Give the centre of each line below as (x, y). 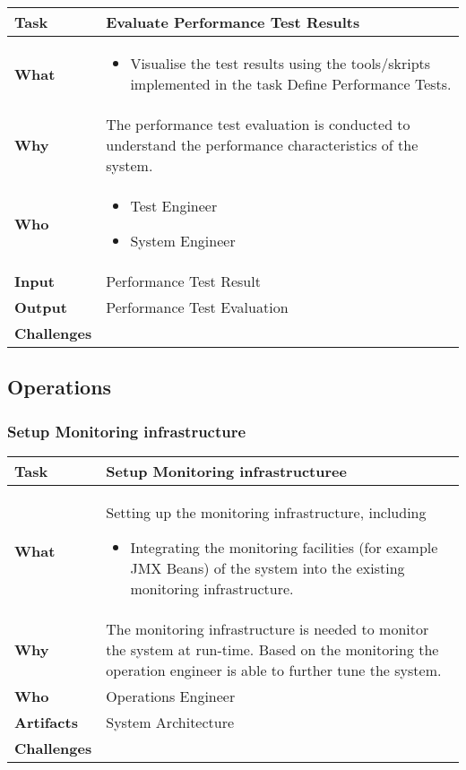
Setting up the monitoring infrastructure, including (266, 512)
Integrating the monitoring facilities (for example (284, 547)
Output (41, 307)
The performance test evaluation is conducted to (258, 124)
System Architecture (170, 722)
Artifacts (46, 722)
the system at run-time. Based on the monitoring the (272, 649)
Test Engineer (174, 206)
